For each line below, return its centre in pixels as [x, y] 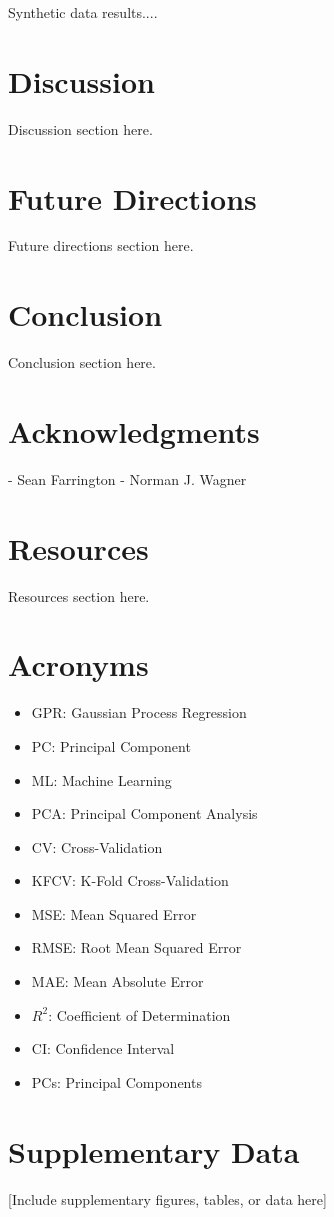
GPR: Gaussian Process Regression [139, 712]
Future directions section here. [101, 245]
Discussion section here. [80, 128]
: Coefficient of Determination [139, 1014]
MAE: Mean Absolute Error [117, 981]
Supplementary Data [154, 1150]
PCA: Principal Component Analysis [144, 813]
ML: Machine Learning [101, 779]
